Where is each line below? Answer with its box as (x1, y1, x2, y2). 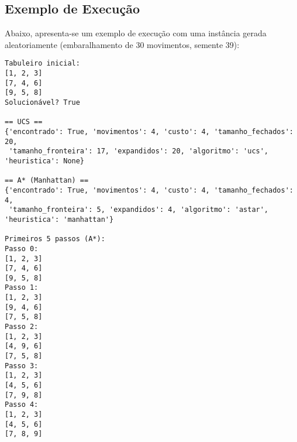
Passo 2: (5, 323, 39, 331)
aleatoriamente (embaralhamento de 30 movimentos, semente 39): (5, 38, 240, 50)
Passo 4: (5, 400, 39, 409)
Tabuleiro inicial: (5, 59, 80, 68)
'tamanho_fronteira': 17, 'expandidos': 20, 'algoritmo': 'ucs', (9, 147, 269, 156)
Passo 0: (5, 244, 39, 253)
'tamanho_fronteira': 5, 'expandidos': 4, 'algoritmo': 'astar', (9, 205, 269, 214)
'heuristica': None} (5, 156, 85, 165)
